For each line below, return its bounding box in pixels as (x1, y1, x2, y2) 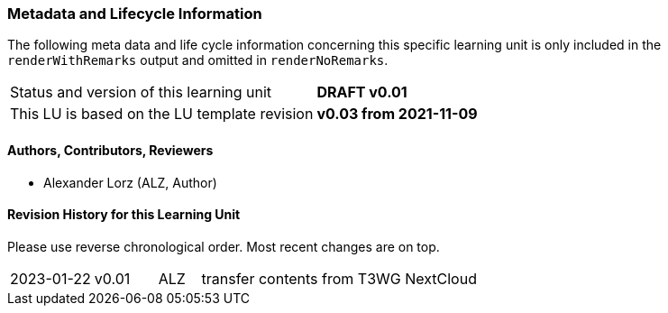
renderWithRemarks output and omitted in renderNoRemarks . (7, 52, 389, 69)
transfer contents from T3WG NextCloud (201, 269, 477, 288)
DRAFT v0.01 (316, 83, 407, 102)
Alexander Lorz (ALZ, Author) (43, 174, 217, 190)
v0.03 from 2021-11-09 (316, 105, 478, 124)
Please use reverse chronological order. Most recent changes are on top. (7, 238, 440, 254)
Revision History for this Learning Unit (7, 207, 241, 223)
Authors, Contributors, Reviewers (7, 142, 214, 158)
